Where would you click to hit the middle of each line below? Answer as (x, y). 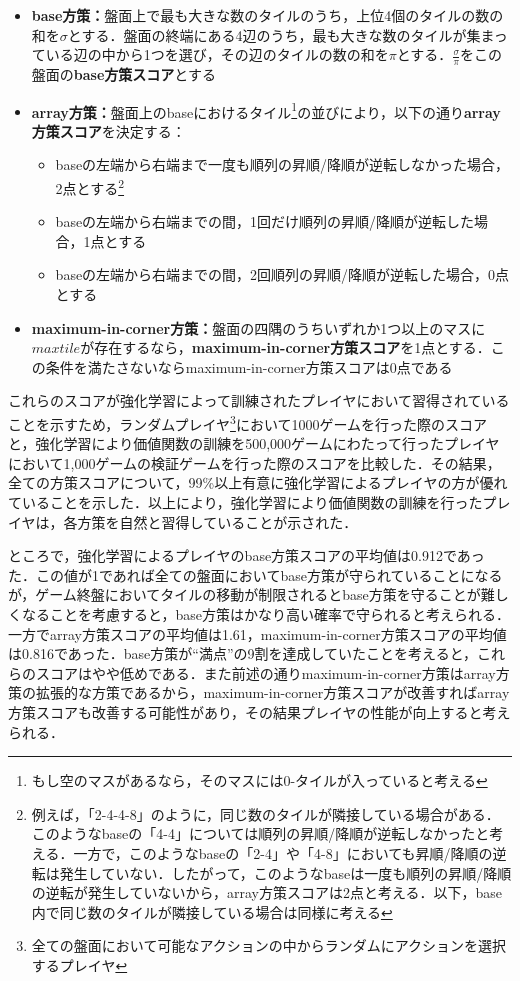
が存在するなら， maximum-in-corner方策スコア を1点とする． (285, 347)
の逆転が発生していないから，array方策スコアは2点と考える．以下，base (267, 892)
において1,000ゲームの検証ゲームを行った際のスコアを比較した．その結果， (254, 462)
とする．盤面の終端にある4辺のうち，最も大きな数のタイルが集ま (280, 34)
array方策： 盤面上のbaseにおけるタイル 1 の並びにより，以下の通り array (266, 110)
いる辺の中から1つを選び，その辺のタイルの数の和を (217, 54)
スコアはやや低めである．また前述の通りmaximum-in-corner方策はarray (265, 672)
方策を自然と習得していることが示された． (217, 521)
